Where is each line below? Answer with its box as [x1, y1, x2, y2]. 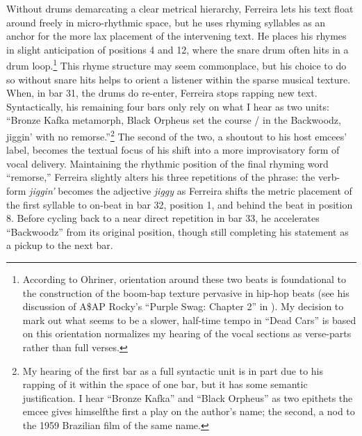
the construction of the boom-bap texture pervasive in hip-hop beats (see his [22, 285, 349, 300]
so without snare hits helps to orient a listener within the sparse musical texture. [6, 72, 351, 86]
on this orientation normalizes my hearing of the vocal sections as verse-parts [22, 326, 352, 341]
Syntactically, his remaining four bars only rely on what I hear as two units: [6, 99, 329, 113]
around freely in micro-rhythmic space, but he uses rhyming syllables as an [6, 15, 326, 29]
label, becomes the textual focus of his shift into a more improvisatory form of [6, 143, 340, 157]
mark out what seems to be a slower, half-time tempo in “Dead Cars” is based [22, 312, 356, 327]
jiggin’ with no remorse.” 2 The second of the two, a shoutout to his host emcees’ [6, 127, 347, 143]
